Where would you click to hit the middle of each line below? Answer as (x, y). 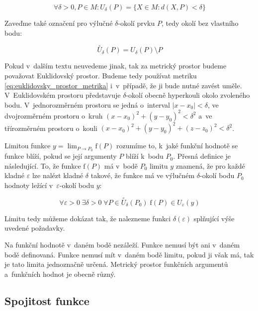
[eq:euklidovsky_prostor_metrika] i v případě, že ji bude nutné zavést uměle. (123, 85)
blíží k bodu (145, 156)
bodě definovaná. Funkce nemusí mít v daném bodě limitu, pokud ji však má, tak (129, 254)
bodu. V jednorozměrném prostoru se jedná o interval (87, 104)
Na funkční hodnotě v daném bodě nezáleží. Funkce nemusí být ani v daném (122, 245)
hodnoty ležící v (29, 185)
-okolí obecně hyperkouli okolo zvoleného (188, 95)
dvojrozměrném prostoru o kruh (54, 115)
